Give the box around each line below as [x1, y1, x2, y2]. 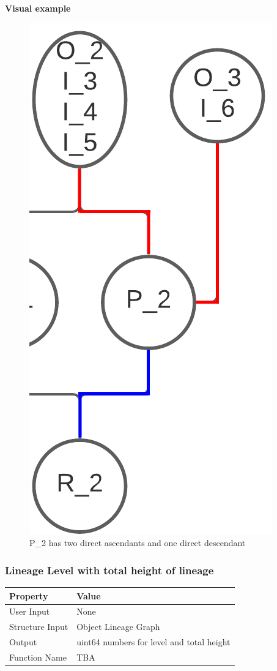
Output [9, 635, 37, 648]
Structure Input [9, 620, 68, 633]
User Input [9, 605, 50, 618]
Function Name [9, 650, 67, 663]
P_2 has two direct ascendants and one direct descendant [29, 536, 246, 549]
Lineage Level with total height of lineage [5, 562, 214, 577]
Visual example [5, 2, 71, 14]
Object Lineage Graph [76, 620, 160, 633]
